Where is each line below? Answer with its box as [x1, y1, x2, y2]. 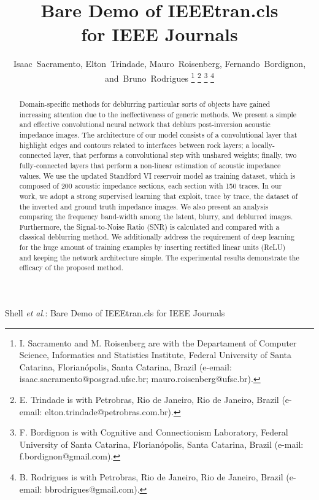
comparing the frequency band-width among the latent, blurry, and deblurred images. [19, 211, 293, 222]
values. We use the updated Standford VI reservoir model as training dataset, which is [19, 170, 296, 181]
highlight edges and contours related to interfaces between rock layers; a [19, 139, 250, 150]
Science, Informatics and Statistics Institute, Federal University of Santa [19, 348, 292, 361]
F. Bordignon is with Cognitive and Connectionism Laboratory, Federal [19, 426, 288, 439]
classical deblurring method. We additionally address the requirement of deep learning [19, 232, 294, 242]
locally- [252, 139, 275, 150]
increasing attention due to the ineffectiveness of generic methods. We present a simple [19, 109, 297, 119]
